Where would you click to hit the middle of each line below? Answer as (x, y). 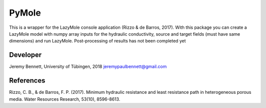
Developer (25, 55)
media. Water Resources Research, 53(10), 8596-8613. (65, 99)
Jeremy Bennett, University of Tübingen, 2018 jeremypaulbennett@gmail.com (88, 66)
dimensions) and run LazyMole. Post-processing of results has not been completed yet (98, 41)
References (27, 81)
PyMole (25, 13)
